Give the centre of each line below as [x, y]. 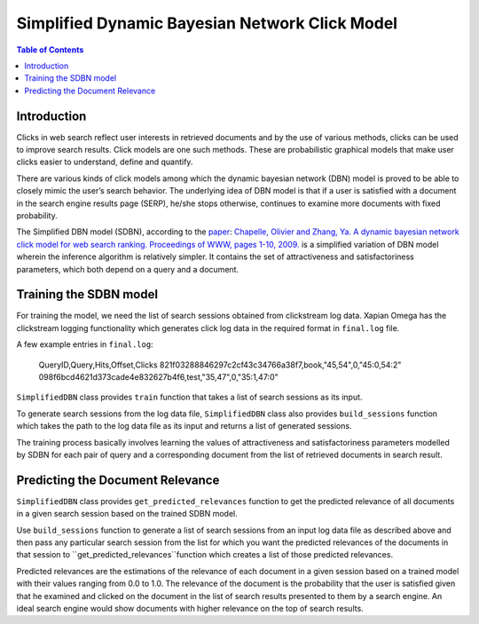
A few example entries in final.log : [85, 344]
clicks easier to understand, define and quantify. [105, 162]
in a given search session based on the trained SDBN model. [127, 514]
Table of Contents [50, 50]
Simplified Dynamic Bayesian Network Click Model [207, 23]
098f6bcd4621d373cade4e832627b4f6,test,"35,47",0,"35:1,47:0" [158, 377]
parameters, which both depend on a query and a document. [128, 269]
